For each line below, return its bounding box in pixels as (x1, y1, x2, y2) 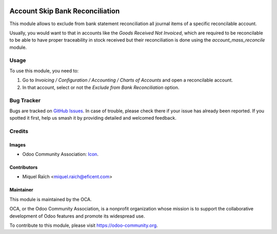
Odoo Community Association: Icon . (22, 151, 98, 158)
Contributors (9, 164, 38, 170)
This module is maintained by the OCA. (9, 196, 92, 202)
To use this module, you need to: (9, 67, 79, 74)
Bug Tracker (9, 97, 41, 104)
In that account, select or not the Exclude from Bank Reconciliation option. (22, 84, 180, 90)
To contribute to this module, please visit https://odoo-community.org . (9, 222, 159, 228)
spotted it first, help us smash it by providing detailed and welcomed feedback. (9, 115, 176, 121)
